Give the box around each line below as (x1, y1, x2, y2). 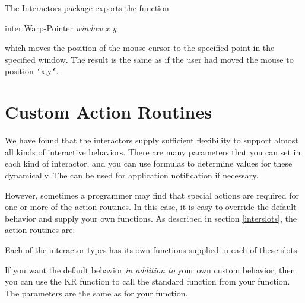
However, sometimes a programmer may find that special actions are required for (5, 189, 300, 201)
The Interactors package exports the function (5, 2, 169, 14)
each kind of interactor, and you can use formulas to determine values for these (5, 157, 293, 170)
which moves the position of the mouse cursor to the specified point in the (5, 42, 275, 54)
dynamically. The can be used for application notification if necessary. (5, 168, 259, 181)
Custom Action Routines (5, 100, 212, 124)
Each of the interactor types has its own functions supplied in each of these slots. (5, 243, 300, 256)
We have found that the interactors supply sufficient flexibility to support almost (5, 134, 298, 146)
